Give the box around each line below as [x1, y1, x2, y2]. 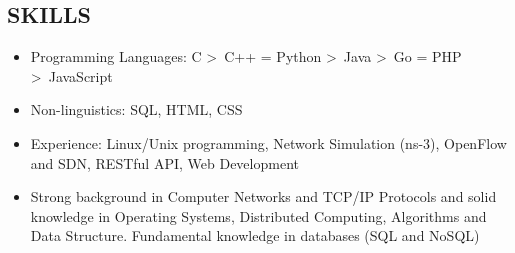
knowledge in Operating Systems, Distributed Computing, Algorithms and [30, 205, 487, 226]
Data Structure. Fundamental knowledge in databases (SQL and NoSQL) [30, 225, 480, 246]
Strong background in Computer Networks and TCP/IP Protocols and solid [30, 186, 497, 207]
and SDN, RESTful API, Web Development [30, 152, 299, 173]
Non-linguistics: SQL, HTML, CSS [30, 99, 243, 120]
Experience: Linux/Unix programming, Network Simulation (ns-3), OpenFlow [30, 132, 507, 153]
